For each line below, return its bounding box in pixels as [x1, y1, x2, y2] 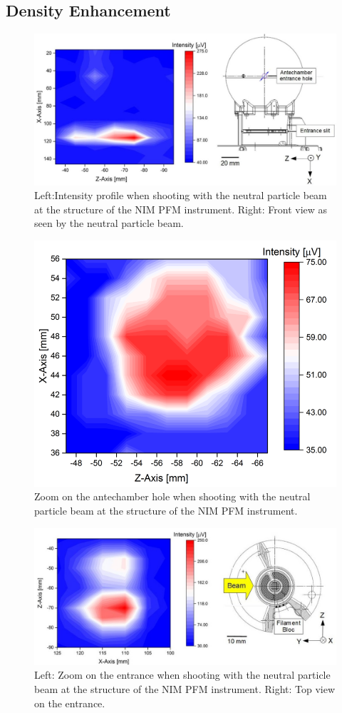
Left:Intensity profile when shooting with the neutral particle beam [34, 188, 327, 203]
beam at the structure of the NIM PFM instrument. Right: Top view [34, 681, 336, 696]
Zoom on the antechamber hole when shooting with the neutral [34, 489, 311, 504]
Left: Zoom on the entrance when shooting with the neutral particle [34, 667, 331, 682]
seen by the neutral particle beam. [34, 216, 184, 231]
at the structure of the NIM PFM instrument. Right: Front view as [34, 201, 328, 216]
